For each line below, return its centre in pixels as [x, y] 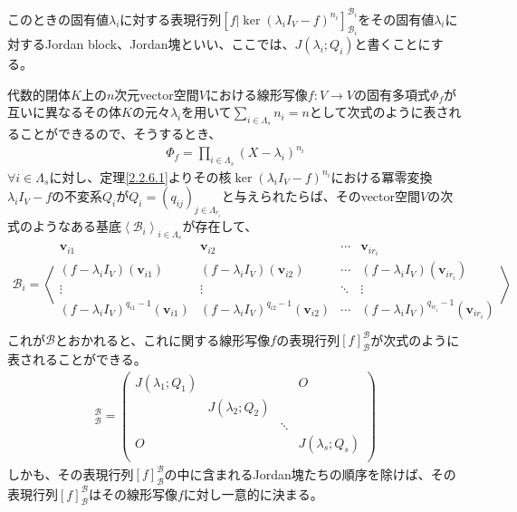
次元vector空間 [157, 94]
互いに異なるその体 [64, 112]
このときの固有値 [58, 19]
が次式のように [415, 339]
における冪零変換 [382, 176]
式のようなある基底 [64, 226]
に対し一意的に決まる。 [253, 493]
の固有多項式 [393, 94]
